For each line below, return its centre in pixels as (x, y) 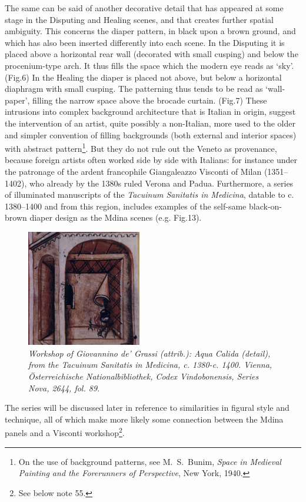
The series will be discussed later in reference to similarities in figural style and (147, 408)
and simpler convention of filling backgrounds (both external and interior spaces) (151, 134)
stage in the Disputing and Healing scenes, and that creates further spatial (139, 19)
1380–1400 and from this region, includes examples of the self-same (126, 206)
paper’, (17, 100)
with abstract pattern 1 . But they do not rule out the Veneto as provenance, (141, 147)
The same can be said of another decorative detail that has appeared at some (144, 8)
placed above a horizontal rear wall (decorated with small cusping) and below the (152, 54)
